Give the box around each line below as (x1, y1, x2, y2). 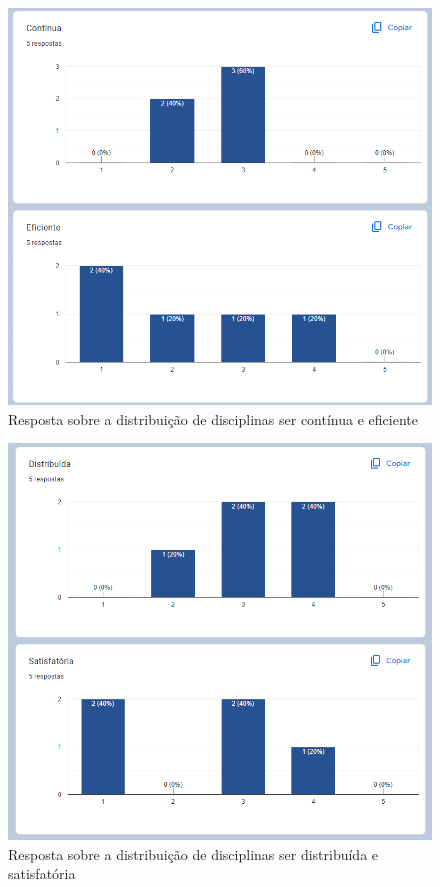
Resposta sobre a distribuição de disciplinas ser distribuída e (8, 843, 379, 864)
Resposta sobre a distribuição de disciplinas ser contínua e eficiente (8, 408, 418, 429)
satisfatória (8, 863, 76, 884)
